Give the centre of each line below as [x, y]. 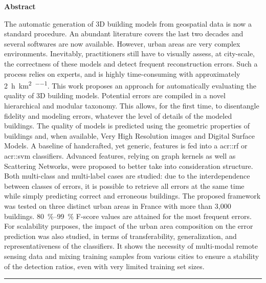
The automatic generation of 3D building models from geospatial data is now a [128, 23]
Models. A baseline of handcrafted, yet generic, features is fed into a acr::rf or [126, 146]
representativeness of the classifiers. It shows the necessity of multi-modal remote [131, 246]
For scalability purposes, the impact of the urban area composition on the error [129, 226]
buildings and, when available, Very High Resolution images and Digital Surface [129, 135]
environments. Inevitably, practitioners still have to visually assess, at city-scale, [130, 53]
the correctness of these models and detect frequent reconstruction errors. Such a [131, 63]
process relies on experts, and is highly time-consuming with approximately [122, 73]
